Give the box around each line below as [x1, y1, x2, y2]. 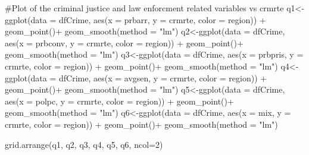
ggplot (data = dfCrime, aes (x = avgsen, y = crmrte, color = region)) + [5, 71, 267, 84]
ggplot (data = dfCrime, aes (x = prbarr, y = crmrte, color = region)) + [5, 13, 266, 26]
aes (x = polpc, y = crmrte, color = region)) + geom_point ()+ [5, 94, 234, 107]
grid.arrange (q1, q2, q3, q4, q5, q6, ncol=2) [5, 138, 163, 150]
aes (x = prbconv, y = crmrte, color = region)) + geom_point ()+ [5, 36, 244, 49]
